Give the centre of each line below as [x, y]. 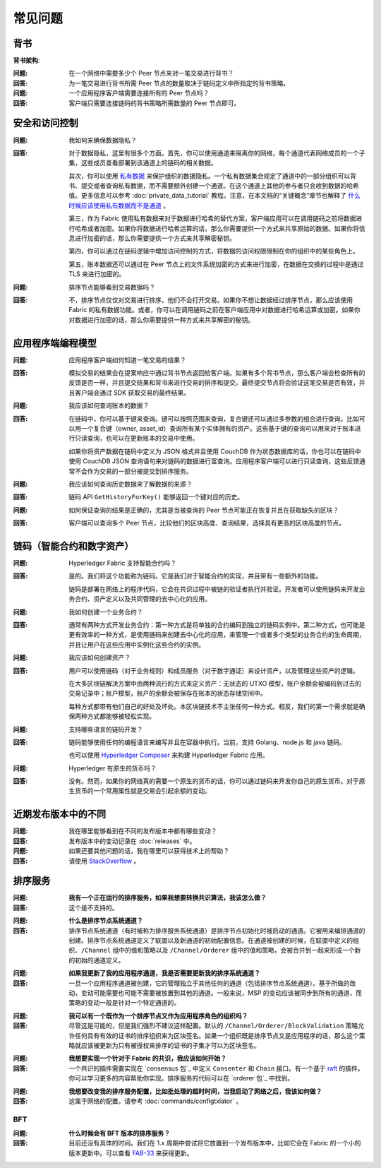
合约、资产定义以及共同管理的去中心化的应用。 [143, 599]
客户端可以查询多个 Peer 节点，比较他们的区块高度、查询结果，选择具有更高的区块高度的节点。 [207, 523]
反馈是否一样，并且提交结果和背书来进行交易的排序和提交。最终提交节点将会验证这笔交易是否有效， [214, 383]
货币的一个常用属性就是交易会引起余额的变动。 [143, 791]
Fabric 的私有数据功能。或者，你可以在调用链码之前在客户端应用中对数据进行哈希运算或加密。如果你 [215, 310]
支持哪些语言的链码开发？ [106, 729]
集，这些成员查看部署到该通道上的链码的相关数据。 [143, 163]
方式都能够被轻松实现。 [121, 716]
